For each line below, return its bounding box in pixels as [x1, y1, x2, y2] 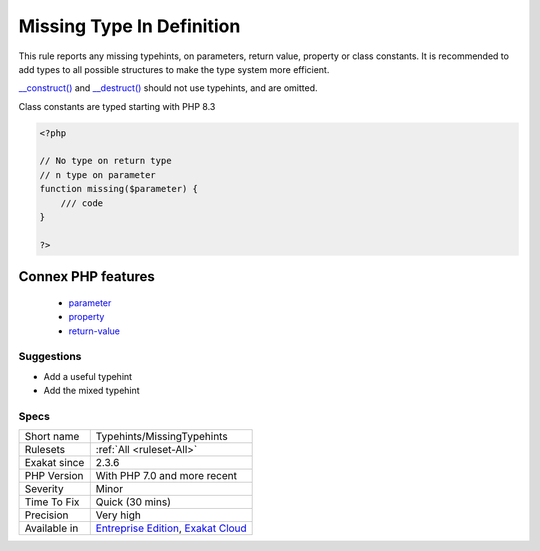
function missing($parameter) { [39, 183, 199, 195]
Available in [24, 521, 79, 535]
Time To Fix [24, 495, 80, 509]
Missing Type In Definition [18, 15, 241, 37]
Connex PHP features [18, 268, 155, 285]
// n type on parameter [39, 169, 157, 180]
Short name [24, 430, 80, 444]
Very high [95, 508, 142, 522]
